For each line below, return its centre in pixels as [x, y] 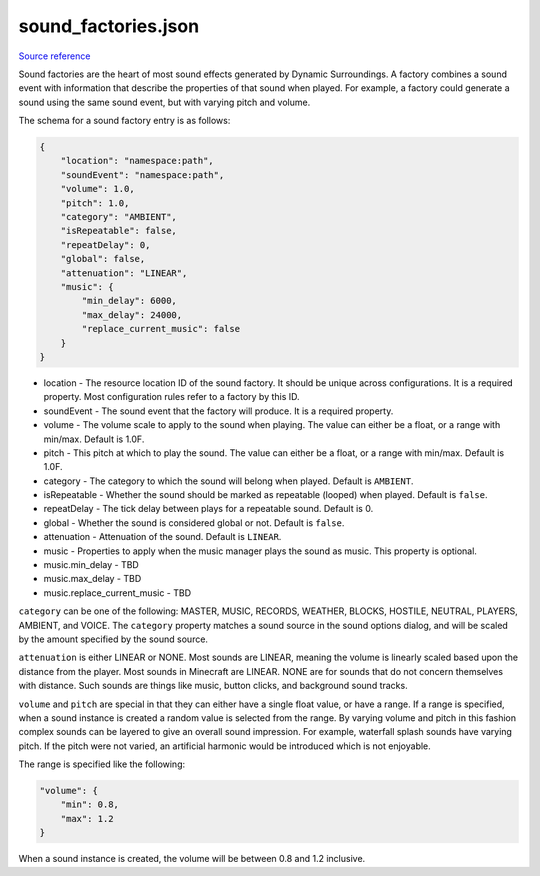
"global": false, [103, 259]
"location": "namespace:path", [137, 161]
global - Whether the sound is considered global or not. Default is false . [194, 522]
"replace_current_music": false [160, 329]
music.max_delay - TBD [92, 579]
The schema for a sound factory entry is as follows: [124, 121]
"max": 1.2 [87, 818]
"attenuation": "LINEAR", [124, 273]
